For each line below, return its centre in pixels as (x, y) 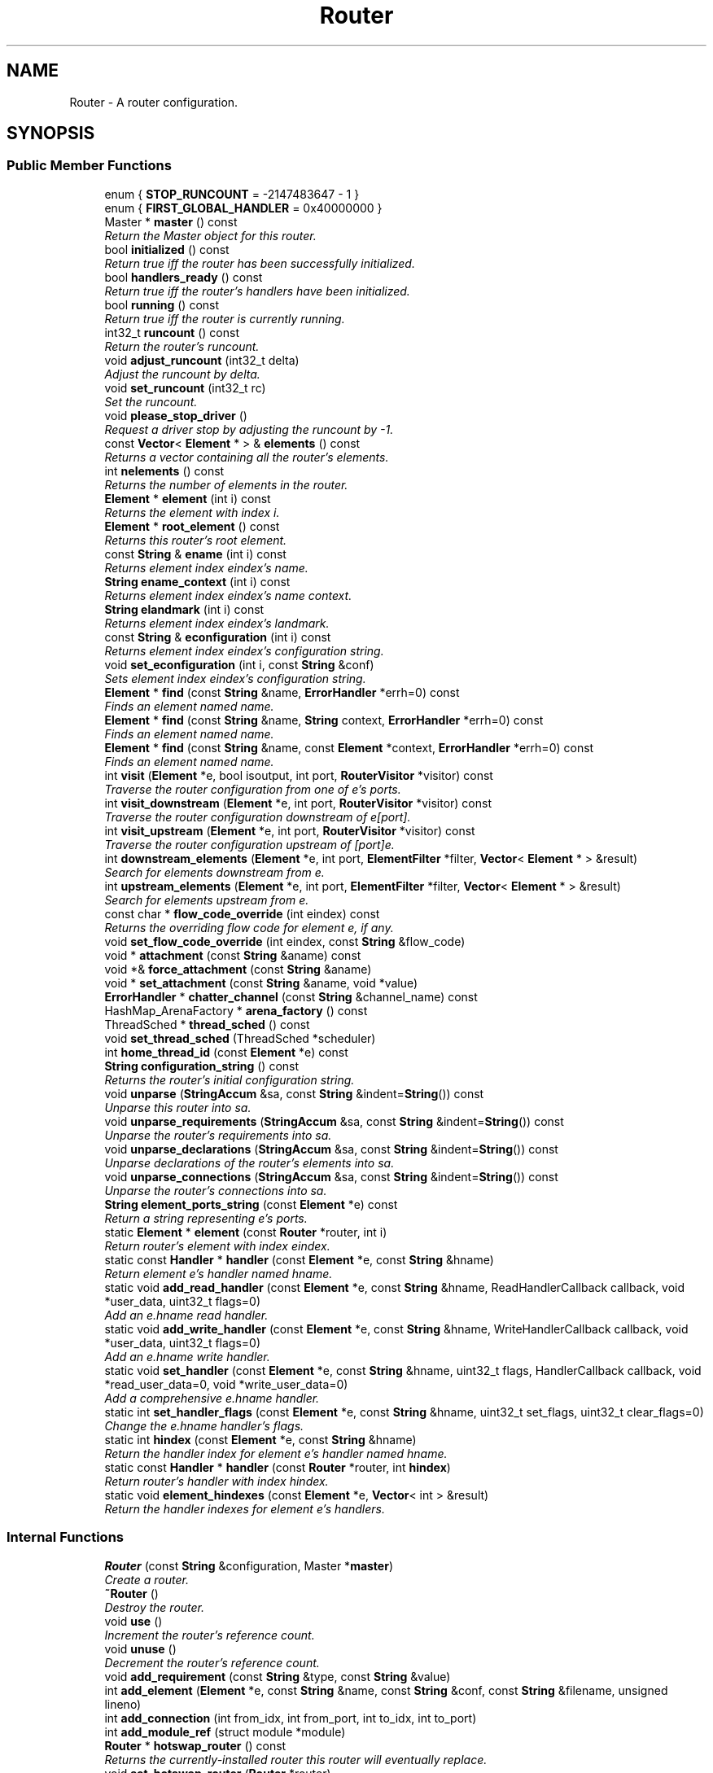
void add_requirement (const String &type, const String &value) (278, 1676)
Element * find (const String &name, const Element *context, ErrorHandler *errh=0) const (349, 747)
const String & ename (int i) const (195, 554)
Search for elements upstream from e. (207, 900)
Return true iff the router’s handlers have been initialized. (257, 291)
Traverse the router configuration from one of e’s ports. (253, 789)
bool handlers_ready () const (184, 277)
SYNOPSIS (51, 134)
